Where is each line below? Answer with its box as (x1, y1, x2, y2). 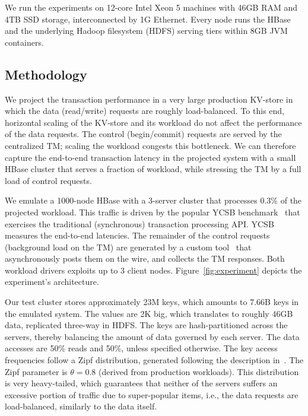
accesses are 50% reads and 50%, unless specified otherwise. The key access (5, 342, 278, 354)
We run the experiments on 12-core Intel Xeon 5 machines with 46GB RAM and (5, 1, 298, 13)
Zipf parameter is (5, 365, 68, 377)
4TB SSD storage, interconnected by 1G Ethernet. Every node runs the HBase (5, 12, 291, 25)
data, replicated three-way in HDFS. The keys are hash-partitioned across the (5, 319, 288, 331)
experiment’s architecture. (5, 275, 99, 288)
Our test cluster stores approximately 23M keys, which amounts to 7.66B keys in (5, 296, 299, 308)
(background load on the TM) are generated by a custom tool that (5, 240, 252, 253)
